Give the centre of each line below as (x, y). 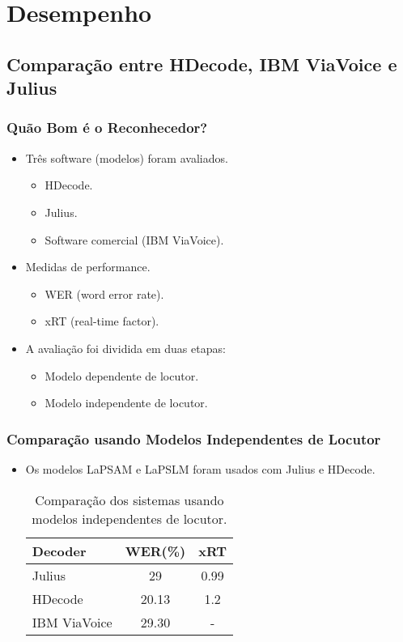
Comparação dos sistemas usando (129, 500)
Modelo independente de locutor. (126, 403)
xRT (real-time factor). (102, 321)
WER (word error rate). (104, 293)
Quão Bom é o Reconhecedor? (107, 128)
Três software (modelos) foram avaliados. (127, 157)
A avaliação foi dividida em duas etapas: (125, 348)
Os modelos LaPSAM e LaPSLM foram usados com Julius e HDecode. (200, 468)
